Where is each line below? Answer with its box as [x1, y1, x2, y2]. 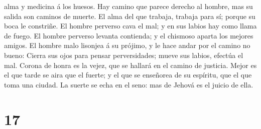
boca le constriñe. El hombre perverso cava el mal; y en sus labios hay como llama [4, 20, 257, 31]
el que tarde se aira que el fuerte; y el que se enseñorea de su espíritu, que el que [4, 69, 252, 80]
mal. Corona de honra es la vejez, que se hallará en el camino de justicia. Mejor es [4, 59, 257, 70]
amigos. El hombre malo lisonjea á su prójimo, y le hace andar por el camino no [4, 40, 250, 50]
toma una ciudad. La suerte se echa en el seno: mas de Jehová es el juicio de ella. [4, 79, 253, 89]
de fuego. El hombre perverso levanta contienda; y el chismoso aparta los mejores [4, 30, 253, 40]
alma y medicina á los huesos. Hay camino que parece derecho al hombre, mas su [4, 1, 253, 11]
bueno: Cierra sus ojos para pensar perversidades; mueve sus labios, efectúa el [4, 49, 243, 60]
